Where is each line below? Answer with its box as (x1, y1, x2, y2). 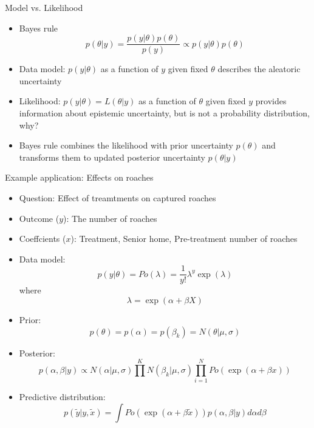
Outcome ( (19, 212, 60, 224)
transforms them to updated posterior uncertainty (19, 150, 205, 163)
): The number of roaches (63, 212, 157, 224)
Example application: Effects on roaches (5, 171, 154, 184)
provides (255, 95, 287, 107)
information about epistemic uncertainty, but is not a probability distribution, (19, 107, 310, 119)
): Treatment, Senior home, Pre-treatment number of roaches (70, 232, 298, 245)
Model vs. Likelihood (5, 1, 83, 13)
